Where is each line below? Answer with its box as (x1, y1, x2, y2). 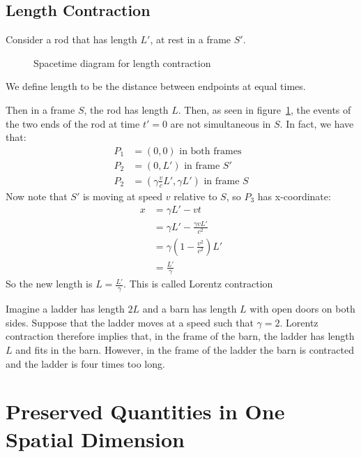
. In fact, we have (279, 116, 354, 130)
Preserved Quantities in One (6, 397, 285, 426)
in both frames (179, 146, 242, 156)
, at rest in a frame (150, 32, 231, 47)
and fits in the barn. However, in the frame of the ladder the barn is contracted (15, 342, 354, 357)
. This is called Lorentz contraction (123, 276, 273, 291)
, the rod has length (84, 102, 169, 117)
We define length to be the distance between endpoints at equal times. (6, 79, 306, 93)
